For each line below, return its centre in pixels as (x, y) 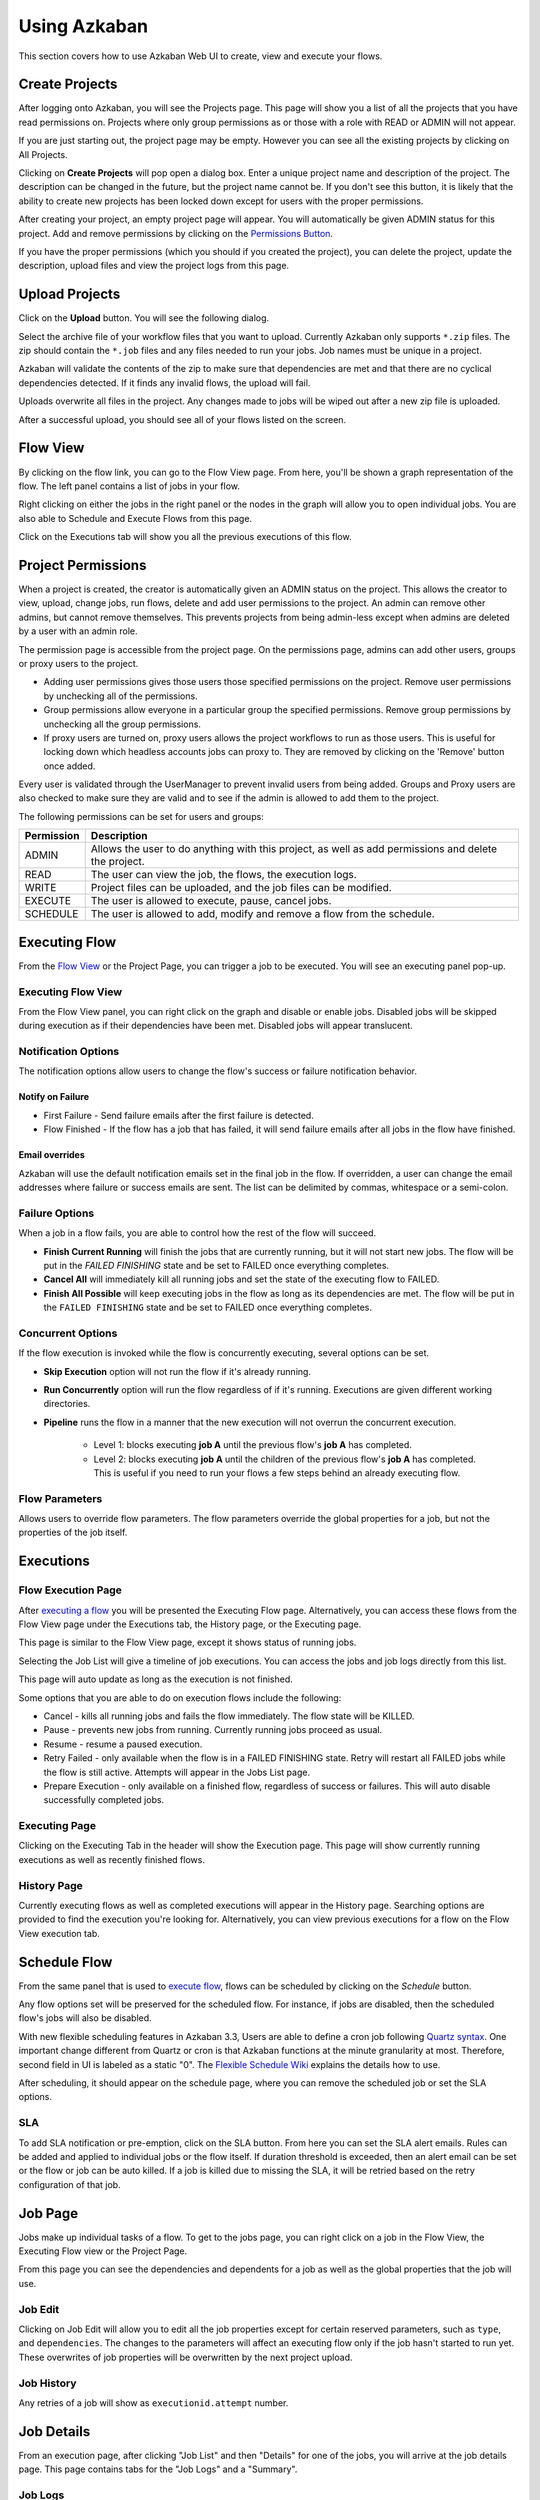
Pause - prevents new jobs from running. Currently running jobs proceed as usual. (213, 1730)
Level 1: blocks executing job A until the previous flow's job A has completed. (252, 1445)
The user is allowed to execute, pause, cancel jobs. (211, 901)
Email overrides (51, 1155)
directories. (67, 1404)
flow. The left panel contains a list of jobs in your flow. (129, 486)
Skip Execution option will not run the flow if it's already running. (177, 1371)
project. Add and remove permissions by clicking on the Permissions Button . (176, 233)
